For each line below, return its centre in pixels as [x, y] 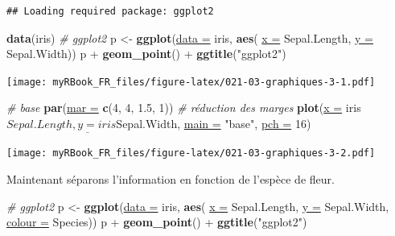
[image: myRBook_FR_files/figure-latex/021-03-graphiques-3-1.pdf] [191, 82]
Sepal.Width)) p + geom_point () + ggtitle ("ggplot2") [146, 54]
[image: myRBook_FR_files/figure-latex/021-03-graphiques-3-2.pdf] [191, 153]
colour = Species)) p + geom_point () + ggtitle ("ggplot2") [157, 222]
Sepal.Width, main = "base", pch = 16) [214, 124]
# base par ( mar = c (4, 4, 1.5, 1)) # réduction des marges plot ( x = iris [184, 108]
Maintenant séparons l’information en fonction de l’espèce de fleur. [171, 178]
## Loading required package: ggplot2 [110, 11]
